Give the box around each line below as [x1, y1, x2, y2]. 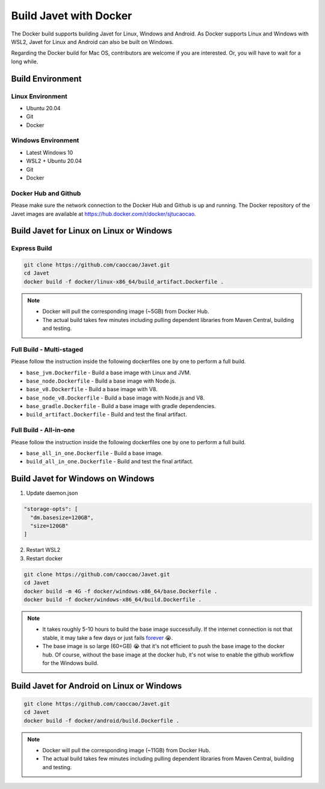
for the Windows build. [42, 659, 99, 666]
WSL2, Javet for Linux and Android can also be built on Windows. [11, 38, 174, 45]
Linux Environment [11, 92, 67, 101]
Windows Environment [11, 136, 79, 144]
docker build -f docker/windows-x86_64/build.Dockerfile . [23, 596, 202, 603]
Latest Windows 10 [26, 149, 73, 156]
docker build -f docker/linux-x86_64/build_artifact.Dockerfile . [23, 278, 224, 285]
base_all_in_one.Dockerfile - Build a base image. [26, 450, 163, 457]
